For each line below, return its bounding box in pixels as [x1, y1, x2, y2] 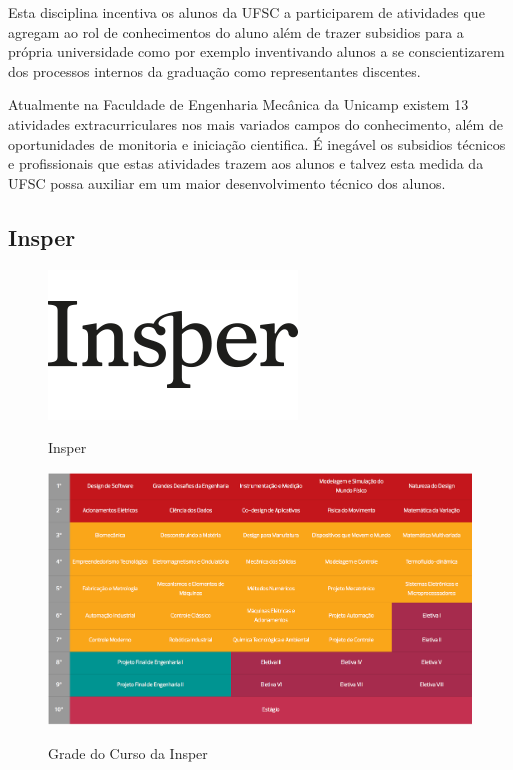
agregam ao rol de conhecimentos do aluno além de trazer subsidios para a [8, 21, 464, 42]
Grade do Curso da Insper [48, 742, 208, 763]
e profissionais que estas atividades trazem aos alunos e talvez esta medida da [8, 153, 484, 174]
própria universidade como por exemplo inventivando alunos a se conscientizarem [8, 41, 505, 62]
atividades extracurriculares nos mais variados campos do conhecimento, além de [8, 113, 503, 134]
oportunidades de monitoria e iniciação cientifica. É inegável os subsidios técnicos [8, 133, 506, 154]
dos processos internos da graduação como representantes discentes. [8, 60, 421, 81]
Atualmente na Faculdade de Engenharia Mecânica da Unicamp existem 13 [8, 94, 469, 115]
